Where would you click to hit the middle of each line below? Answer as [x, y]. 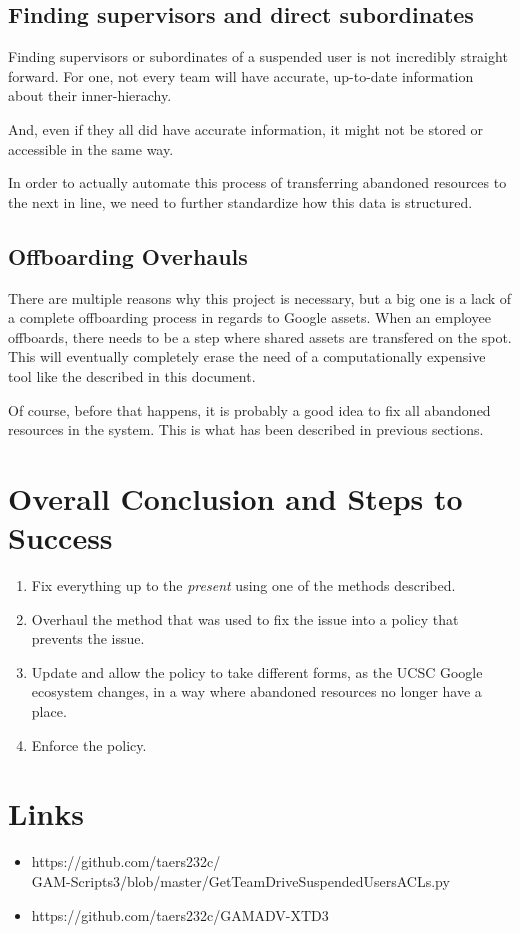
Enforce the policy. [89, 744]
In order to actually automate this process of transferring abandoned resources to [257, 182]
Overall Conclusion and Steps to [235, 497]
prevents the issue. [88, 638]
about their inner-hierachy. [90, 95]
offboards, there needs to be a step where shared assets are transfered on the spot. [260, 336]
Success [60, 537]
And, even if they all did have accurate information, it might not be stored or [246, 128]
